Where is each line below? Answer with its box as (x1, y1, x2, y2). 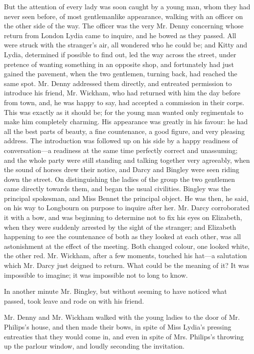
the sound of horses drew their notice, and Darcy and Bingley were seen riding (4, 164, 239, 175)
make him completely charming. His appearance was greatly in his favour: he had (4, 116, 248, 127)
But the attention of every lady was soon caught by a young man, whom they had (4, 1, 251, 11)
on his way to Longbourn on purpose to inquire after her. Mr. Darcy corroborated (4, 202, 250, 213)
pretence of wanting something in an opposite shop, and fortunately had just (4, 59, 234, 69)
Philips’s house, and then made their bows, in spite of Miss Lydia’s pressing (4, 322, 231, 332)
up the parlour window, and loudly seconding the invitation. (4, 341, 185, 351)
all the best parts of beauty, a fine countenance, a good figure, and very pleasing (4, 126, 245, 136)
